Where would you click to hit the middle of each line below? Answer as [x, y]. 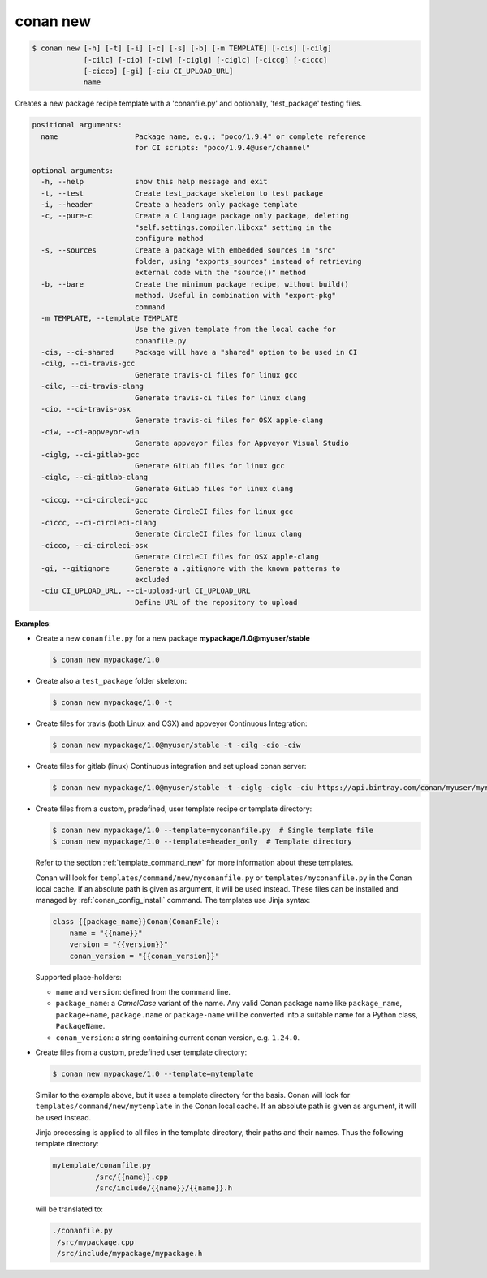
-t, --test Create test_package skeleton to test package [182, 193]
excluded [152, 579]
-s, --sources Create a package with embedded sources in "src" [189, 250]
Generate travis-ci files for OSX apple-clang [229, 421]
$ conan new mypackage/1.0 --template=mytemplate [153, 1073]
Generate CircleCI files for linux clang [218, 534]
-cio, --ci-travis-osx [86, 409]
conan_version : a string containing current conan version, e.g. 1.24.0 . [178, 1037]
